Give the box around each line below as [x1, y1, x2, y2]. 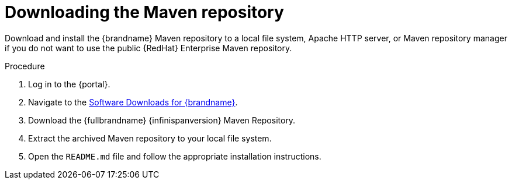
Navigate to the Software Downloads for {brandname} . [28, 97, 238, 107]
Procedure [5, 61, 45, 71]
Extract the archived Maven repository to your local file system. [28, 133, 272, 143]
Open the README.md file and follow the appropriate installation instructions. [28, 151, 321, 161]
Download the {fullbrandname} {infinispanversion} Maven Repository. [28, 115, 296, 125]
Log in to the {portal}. [28, 79, 110, 89]
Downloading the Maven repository [5, 2, 284, 22]
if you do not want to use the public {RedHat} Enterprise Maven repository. [5, 43, 292, 53]
